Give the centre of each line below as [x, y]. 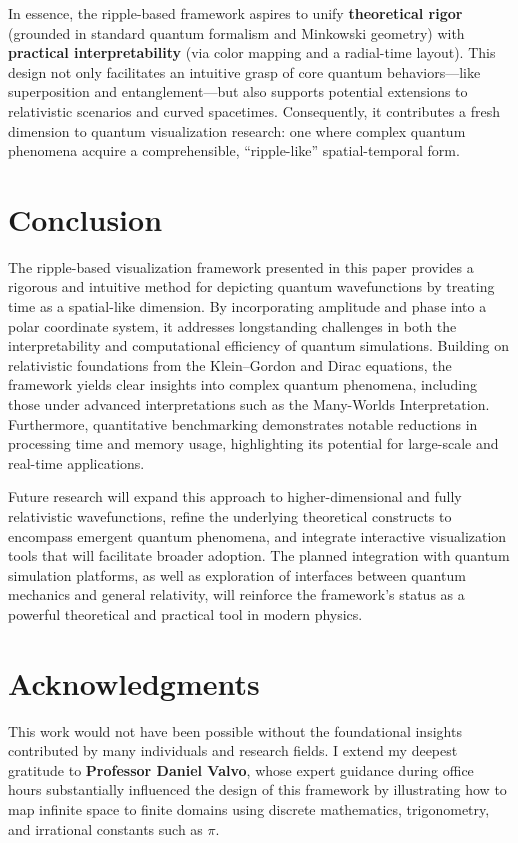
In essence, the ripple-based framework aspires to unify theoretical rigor [235, 13]
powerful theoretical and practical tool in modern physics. [185, 613]
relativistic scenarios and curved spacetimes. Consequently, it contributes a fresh [254, 110]
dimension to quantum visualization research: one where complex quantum [237, 130]
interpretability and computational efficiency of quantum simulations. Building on [258, 345]
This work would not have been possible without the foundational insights [235, 730]
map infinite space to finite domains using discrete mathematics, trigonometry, [249, 809]
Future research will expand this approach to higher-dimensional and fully [235, 496]
